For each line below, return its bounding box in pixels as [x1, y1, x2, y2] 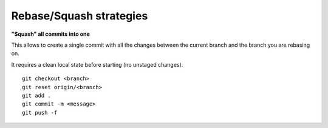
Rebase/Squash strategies [11, 9, 148, 22]
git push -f [22, 109, 58, 116]
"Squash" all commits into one [11, 30, 91, 38]
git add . [22, 92, 51, 99]
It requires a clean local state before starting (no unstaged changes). [11, 61, 183, 68]
